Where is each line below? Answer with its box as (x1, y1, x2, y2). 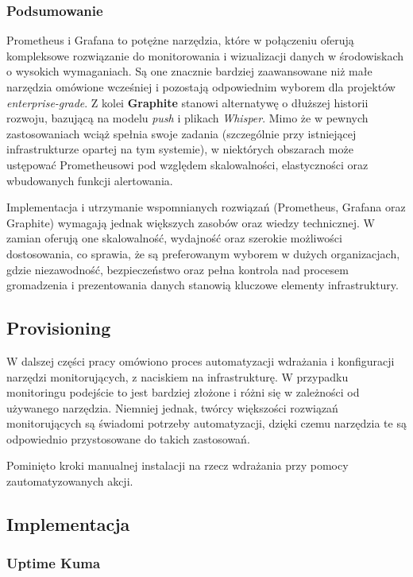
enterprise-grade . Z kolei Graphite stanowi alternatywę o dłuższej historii (6, 94, 369, 110)
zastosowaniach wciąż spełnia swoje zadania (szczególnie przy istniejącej (6, 125, 357, 141)
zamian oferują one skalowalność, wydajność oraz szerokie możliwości (6, 230, 342, 246)
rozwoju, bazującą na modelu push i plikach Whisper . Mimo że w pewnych (6, 110, 369, 126)
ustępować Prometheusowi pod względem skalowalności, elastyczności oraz (6, 156, 369, 172)
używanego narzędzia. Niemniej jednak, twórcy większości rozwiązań (6, 399, 338, 416)
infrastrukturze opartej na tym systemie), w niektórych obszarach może (6, 141, 353, 157)
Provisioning (6, 316, 111, 340)
